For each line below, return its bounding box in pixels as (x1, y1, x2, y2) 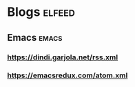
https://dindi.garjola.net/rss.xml (7, 52, 118, 62)
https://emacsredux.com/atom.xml (7, 70, 128, 80)
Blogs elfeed (7, 4, 76, 20)
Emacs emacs (7, 32, 63, 43)
